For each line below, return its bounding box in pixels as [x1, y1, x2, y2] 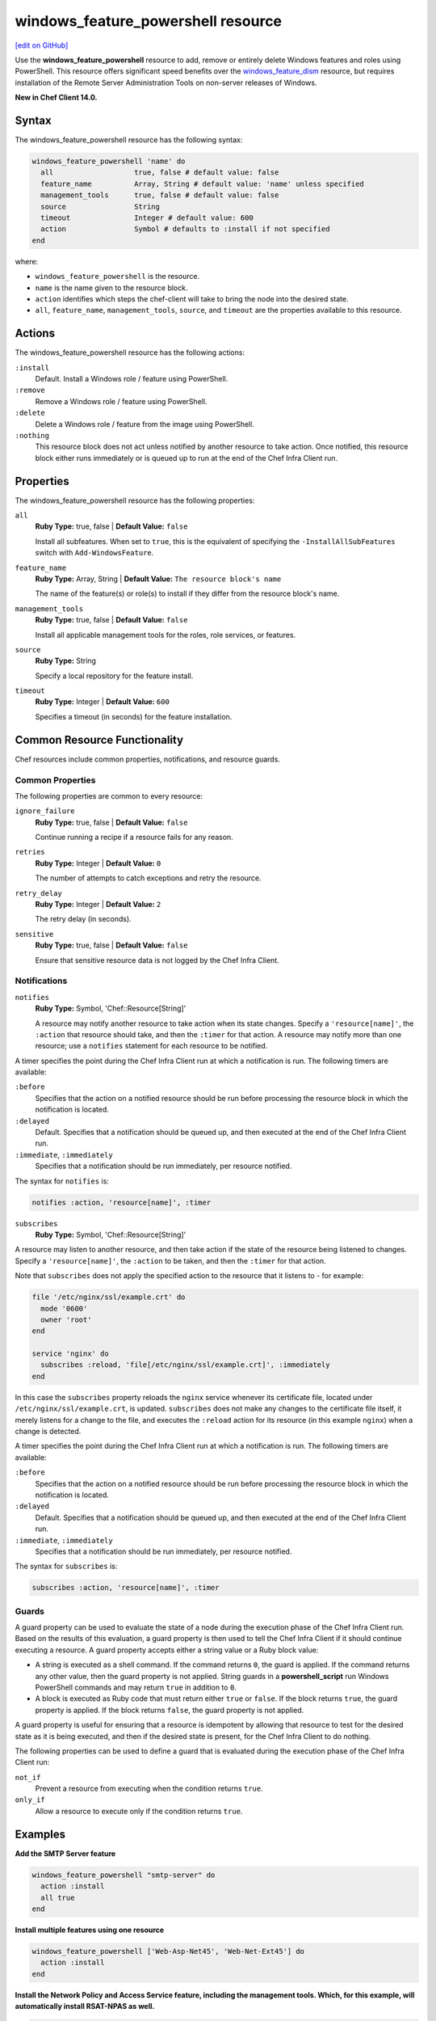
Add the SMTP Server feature [15, 1848, 116, 1859]
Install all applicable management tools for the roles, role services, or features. [35, 630, 296, 639]
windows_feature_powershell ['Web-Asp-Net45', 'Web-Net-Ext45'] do [31, 1947, 305, 1956]
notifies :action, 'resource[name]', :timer [31, 1197, 212, 1207]
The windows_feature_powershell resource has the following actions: [15, 348, 245, 357]
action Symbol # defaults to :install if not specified [40, 225, 330, 234]
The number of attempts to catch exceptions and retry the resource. [35, 873, 262, 883]
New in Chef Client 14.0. [15, 93, 98, 103]
